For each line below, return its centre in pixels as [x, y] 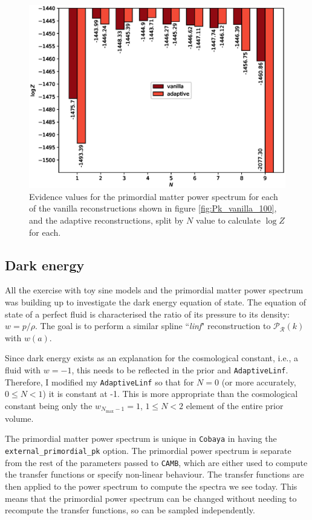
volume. [19, 418]
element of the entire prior [235, 405]
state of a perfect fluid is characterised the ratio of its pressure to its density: [147, 314]
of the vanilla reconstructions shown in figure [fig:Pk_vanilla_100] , [153, 208]
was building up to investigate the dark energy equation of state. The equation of [156, 302]
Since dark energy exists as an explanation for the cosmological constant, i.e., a [152, 358]
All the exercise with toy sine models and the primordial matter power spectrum [154, 290]
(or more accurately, [259, 382]
